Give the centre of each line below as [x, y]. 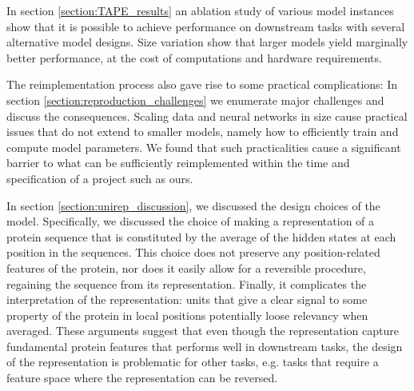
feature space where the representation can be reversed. [142, 378]
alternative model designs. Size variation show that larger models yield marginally [207, 42]
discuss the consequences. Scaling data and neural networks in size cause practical [207, 116]
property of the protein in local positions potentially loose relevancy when [187, 315]
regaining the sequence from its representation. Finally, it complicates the [187, 283]
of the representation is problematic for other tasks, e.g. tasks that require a [193, 362]
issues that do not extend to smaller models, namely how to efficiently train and [203, 132]
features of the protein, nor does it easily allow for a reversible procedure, [186, 267]
